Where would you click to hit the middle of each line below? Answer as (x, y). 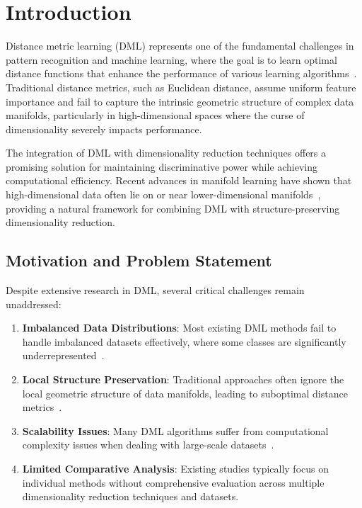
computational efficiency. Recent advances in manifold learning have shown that (179, 180)
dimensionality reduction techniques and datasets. (130, 496)
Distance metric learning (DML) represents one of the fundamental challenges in (180, 46)
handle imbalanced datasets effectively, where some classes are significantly (184, 341)
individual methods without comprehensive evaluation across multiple (173, 482)
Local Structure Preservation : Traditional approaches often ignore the (183, 379)
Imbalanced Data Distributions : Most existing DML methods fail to (179, 328)
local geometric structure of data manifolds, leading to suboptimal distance (185, 393)
